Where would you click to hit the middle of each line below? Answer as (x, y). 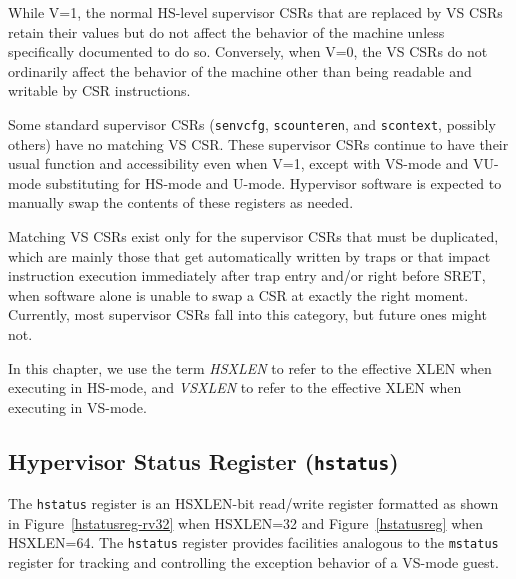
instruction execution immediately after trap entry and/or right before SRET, (247, 275)
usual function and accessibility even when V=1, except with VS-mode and (238, 163)
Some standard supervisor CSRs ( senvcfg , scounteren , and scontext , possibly (252, 123)
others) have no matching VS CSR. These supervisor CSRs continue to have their (258, 143)
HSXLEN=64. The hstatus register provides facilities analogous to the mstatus (253, 542)
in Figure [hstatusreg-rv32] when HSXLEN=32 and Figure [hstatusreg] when (246, 522)
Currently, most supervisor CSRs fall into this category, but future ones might (247, 314)
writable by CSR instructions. (99, 90)
